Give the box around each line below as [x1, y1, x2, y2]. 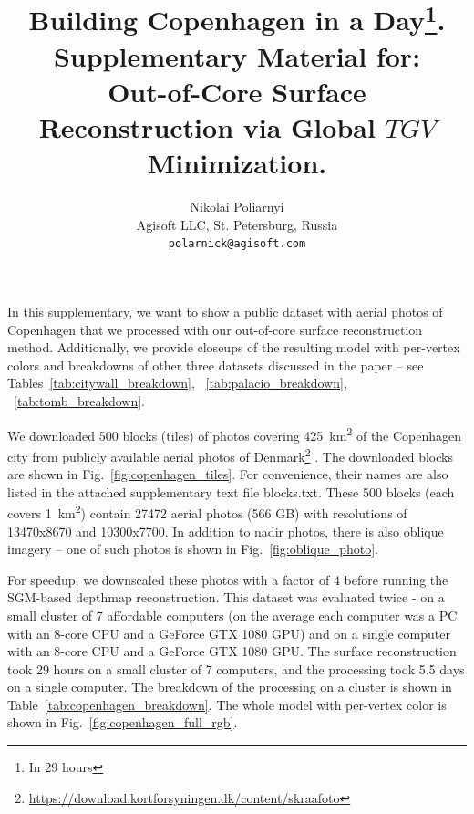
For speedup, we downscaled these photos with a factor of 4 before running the [7, 569, 448, 589]
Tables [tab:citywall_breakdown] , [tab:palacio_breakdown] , [7, 373, 347, 392]
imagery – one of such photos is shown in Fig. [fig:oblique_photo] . [7, 539, 378, 558]
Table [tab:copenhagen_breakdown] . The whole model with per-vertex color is [7, 694, 447, 714]
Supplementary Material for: [53, 37, 421, 74]
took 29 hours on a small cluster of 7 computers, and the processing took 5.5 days [7, 659, 465, 678]
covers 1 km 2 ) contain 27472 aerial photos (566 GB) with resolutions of [7, 501, 407, 522]
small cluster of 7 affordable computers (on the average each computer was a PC [7, 605, 458, 624]
